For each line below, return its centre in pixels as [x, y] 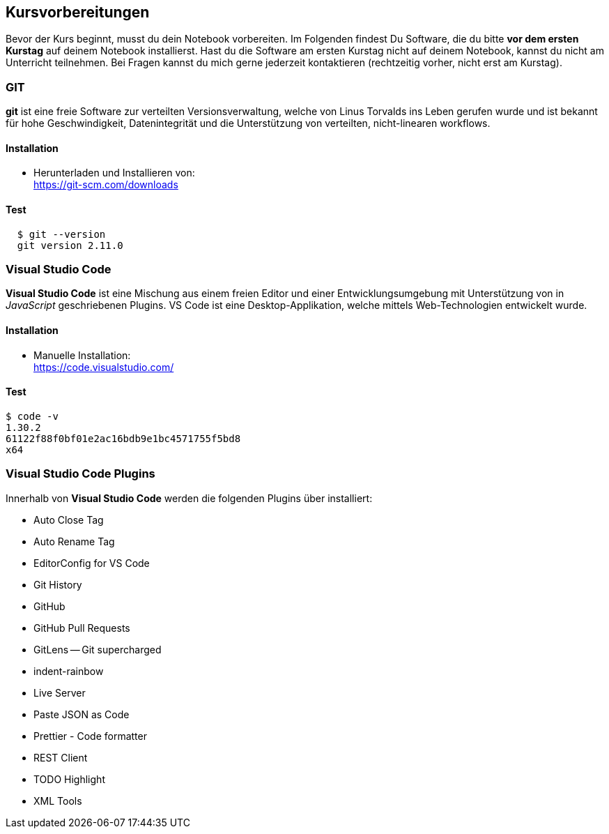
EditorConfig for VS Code [92, 563]
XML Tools [58, 801]
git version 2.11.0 [70, 245]
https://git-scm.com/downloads [106, 185]
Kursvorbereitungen [78, 12]
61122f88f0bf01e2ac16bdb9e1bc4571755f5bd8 [123, 438]
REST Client [61, 757]
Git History [58, 584]
